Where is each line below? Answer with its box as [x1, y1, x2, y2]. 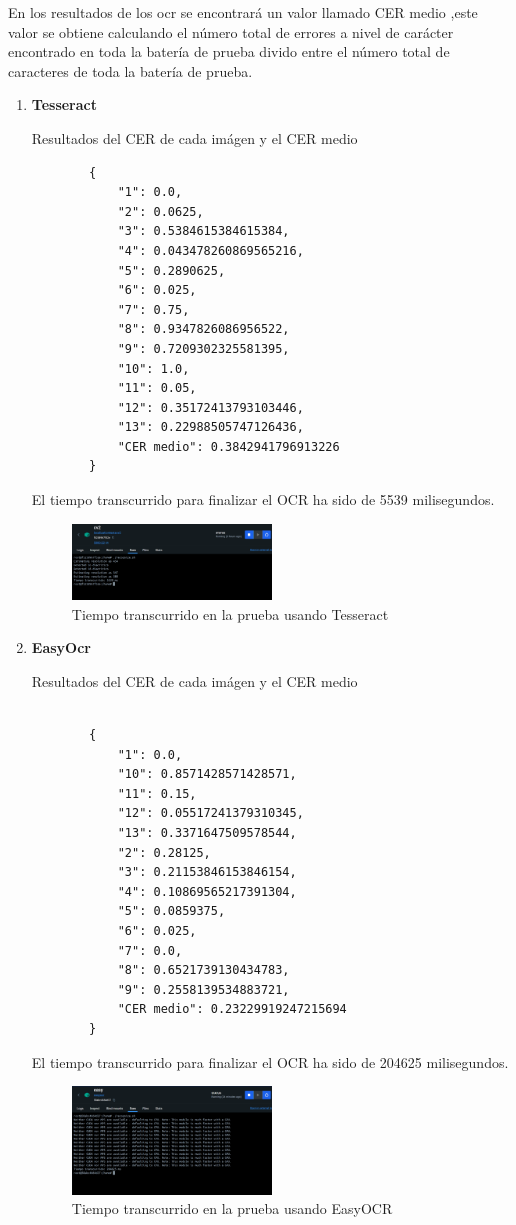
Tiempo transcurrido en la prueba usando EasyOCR [71, 1198, 393, 1219]
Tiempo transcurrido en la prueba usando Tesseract [71, 603, 389, 624]
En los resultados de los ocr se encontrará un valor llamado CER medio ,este [8, 2, 478, 22]
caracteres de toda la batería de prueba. [8, 60, 253, 81]
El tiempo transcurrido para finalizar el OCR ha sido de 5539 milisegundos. [31, 489, 495, 510]
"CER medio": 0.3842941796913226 [117, 439, 340, 454]
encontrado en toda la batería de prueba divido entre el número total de [8, 41, 450, 62]
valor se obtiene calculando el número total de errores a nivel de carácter [8, 21, 454, 42]
